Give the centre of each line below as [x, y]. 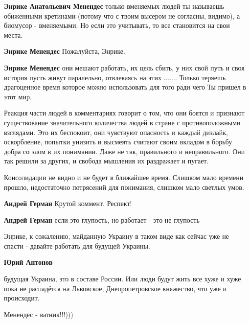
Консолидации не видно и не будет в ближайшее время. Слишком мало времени [124, 177]
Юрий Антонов [28, 262]
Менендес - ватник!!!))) [39, 314]
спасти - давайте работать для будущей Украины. [77, 245]
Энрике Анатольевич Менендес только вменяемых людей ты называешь [114, 6]
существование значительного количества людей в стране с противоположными [122, 122]
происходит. [22, 298]
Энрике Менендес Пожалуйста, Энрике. [65, 51]
